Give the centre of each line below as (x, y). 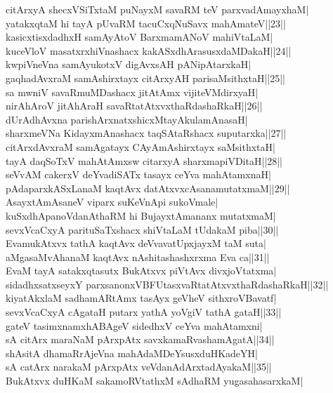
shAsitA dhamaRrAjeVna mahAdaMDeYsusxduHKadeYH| (132, 353)
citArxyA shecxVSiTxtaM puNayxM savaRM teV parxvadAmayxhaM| (157, 9)
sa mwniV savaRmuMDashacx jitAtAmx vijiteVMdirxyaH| (132, 92)
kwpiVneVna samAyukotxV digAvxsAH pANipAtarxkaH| (129, 64)
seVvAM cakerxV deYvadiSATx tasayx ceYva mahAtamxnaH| (138, 174)
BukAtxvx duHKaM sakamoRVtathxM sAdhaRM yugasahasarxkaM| (155, 381)
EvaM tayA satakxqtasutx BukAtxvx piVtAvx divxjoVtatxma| (141, 271)
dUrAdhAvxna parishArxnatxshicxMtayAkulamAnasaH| (127, 119)
